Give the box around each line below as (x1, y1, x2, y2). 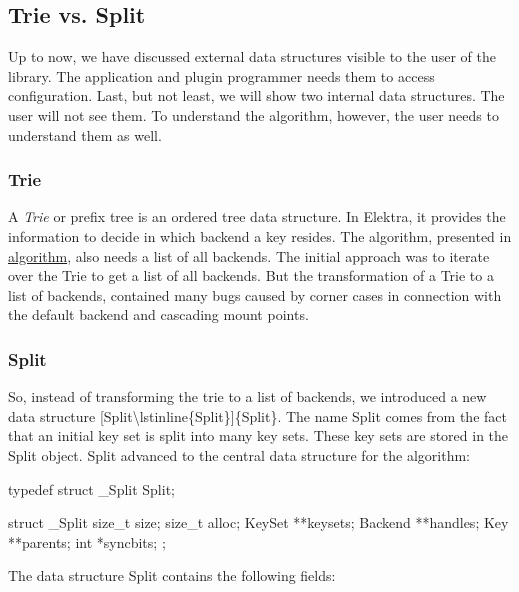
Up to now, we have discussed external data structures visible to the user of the (8, 46, 496, 67)
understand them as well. (8, 124, 162, 145)
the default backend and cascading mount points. (8, 304, 309, 325)
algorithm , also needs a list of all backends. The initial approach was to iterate (8, 245, 490, 266)
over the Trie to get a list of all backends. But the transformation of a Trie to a (8, 265, 494, 286)
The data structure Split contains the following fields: (8, 565, 336, 586)
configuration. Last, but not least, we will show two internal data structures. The (8, 85, 505, 106)
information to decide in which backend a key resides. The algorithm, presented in (8, 225, 512, 246)
